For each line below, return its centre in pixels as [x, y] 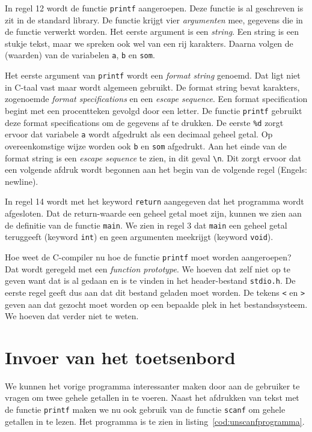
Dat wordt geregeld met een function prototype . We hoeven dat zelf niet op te [148, 268]
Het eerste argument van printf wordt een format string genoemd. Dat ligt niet [153, 75]
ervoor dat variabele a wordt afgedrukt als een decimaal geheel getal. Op [139, 134]
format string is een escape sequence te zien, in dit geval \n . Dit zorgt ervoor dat [153, 157]
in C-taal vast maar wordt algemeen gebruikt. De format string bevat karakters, [152, 87]
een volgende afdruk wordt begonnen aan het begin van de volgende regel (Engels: [156, 169]
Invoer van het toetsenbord [120, 357]
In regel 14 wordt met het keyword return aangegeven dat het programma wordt [154, 201]
